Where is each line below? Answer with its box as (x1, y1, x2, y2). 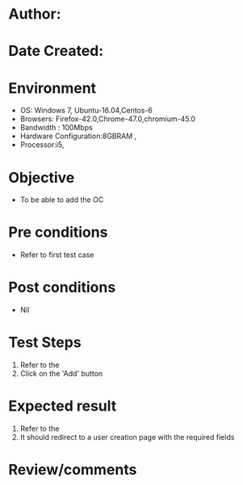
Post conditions (8, 278, 116, 297)
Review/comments (8, 461, 137, 479)
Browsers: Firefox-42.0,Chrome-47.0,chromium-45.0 (19, 114, 196, 124)
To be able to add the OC (19, 195, 104, 205)
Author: (8, 5, 62, 23)
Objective (8, 168, 75, 187)
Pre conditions (8, 223, 108, 242)
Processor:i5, (19, 140, 65, 150)
